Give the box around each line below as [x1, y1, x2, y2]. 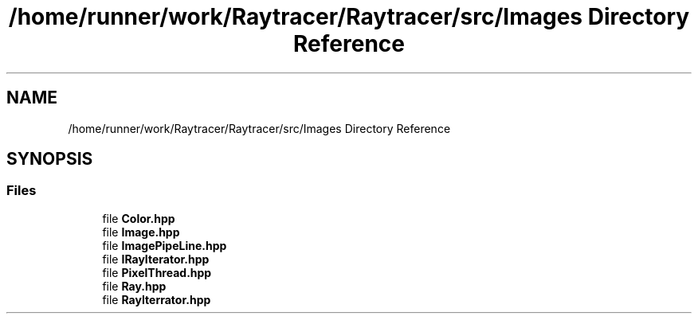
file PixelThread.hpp [102, 265, 212, 279]
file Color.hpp [102, 211, 175, 225]
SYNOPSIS [6, 149, 93, 170]
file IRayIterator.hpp [102, 252, 210, 266]
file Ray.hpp [102, 279, 167, 293]
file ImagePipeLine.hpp [102, 238, 227, 252]
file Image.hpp [102, 224, 180, 239]
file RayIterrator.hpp [102, 292, 211, 306]
